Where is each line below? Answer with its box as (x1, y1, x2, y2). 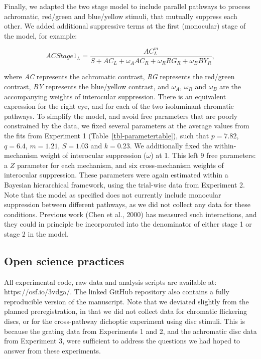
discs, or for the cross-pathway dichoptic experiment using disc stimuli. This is (4, 316, 245, 326)
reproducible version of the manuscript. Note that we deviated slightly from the (4, 296, 249, 306)
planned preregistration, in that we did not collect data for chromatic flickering (4, 306, 247, 316)
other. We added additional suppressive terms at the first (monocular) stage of (4, 21, 246, 31)
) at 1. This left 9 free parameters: (151, 150, 256, 160)
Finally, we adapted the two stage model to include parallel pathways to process (4, 1, 250, 11)
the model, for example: (4, 30, 77, 41)
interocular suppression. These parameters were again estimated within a (4, 169, 228, 180)
